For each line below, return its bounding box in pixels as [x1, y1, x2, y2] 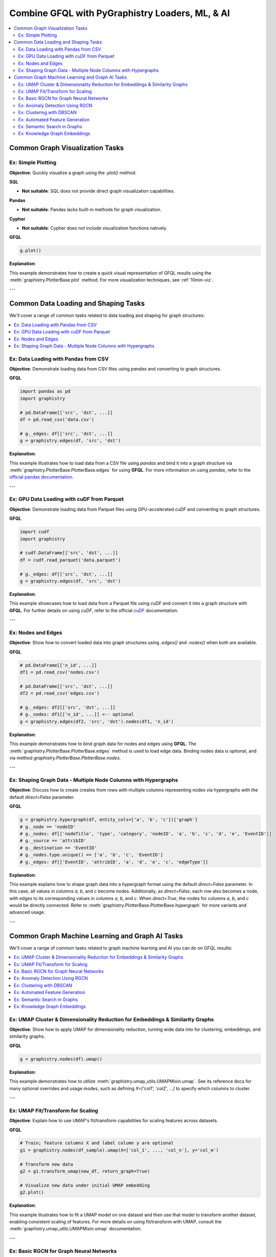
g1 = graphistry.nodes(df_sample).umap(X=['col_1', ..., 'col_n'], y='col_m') [20, 1147, 219, 1153]
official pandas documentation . [9, 474, 74, 480]
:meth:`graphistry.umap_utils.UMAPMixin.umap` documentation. [9, 1226, 142, 1232]
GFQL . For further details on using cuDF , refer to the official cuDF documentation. [9, 607, 178, 613]
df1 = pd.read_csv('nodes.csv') [20, 669, 100, 675]
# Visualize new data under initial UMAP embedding [20, 1182, 150, 1188]
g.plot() [20, 248, 42, 253]
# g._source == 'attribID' [20, 838, 86, 844]
